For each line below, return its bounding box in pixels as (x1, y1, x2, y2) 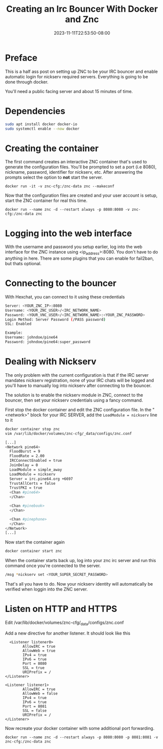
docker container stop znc (5, 427, 60, 431)
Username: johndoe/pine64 (5, 335, 58, 340)
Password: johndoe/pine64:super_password (5, 340, 91, 344)
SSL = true (22, 665, 45, 670)
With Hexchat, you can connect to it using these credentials (5, 294, 125, 299)
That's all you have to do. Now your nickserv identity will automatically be (5, 581, 153, 587)
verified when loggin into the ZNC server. (5, 586, 88, 592)
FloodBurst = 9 (9, 449, 41, 454)
